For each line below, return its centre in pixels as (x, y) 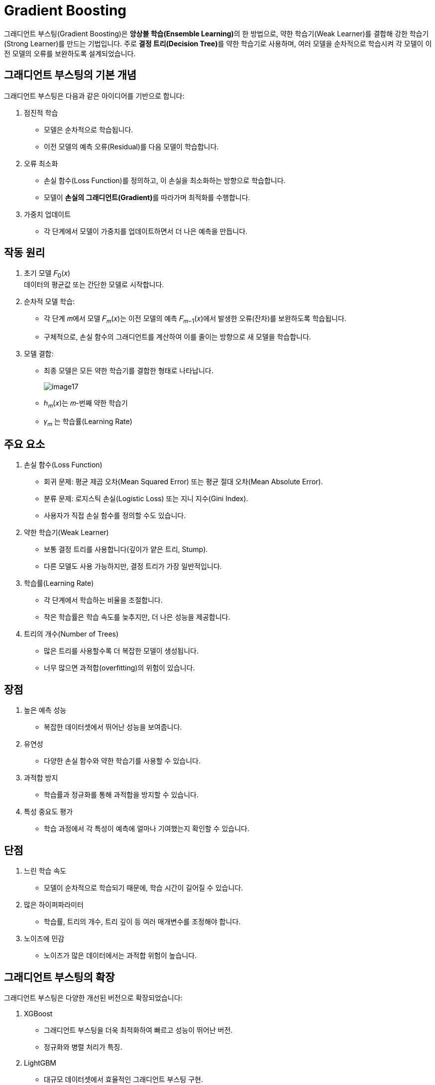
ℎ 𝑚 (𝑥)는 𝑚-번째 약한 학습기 (86, 404)
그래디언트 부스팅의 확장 (59, 977)
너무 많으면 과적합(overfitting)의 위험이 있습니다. (119, 668)
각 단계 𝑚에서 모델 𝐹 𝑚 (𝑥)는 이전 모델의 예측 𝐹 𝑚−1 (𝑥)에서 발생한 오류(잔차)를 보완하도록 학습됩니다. (195, 320)
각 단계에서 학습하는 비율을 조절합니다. (103, 600)
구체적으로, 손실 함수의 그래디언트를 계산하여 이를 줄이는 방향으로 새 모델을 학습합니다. (177, 337)
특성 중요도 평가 (49, 812)
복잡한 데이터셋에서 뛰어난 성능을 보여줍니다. (113, 727)
